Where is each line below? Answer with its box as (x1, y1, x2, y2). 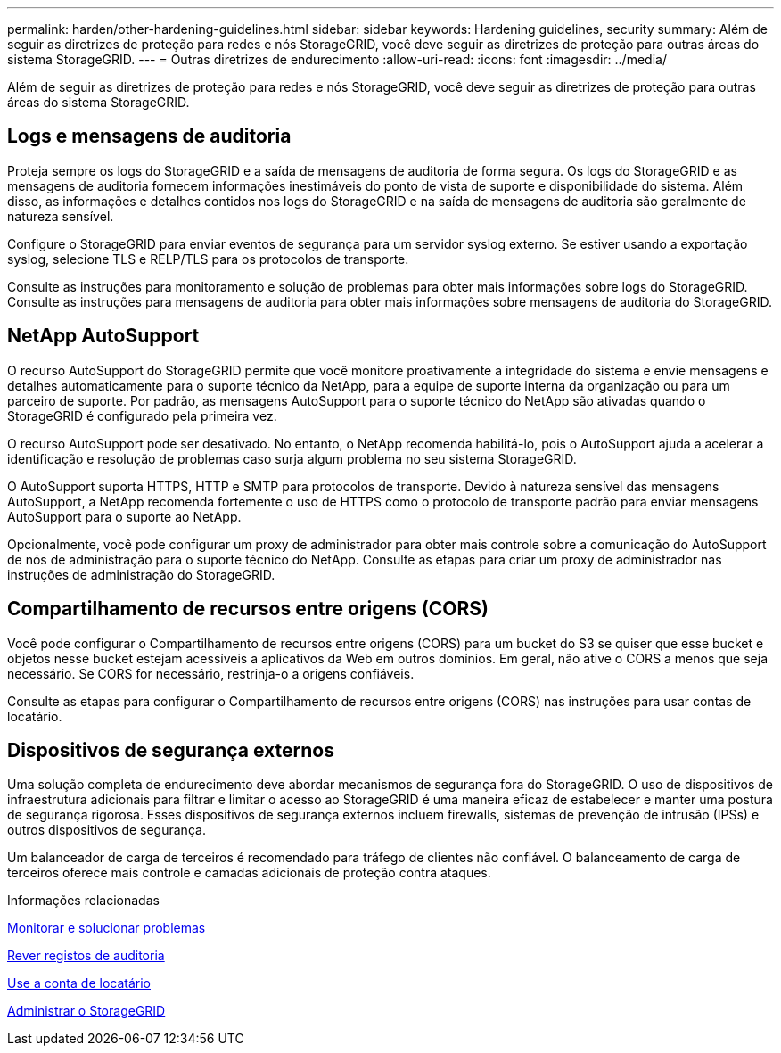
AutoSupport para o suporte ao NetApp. (7, 508, 242, 524)
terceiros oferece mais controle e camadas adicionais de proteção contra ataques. (7, 865, 491, 881)
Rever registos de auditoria (7, 948, 165, 964)
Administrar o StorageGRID (7, 1003, 166, 1019)
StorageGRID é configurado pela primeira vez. (7, 407, 277, 424)
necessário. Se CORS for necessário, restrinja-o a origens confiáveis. (7, 665, 415, 681)
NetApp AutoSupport (7, 325, 200, 348)
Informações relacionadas (7, 893, 160, 909)
